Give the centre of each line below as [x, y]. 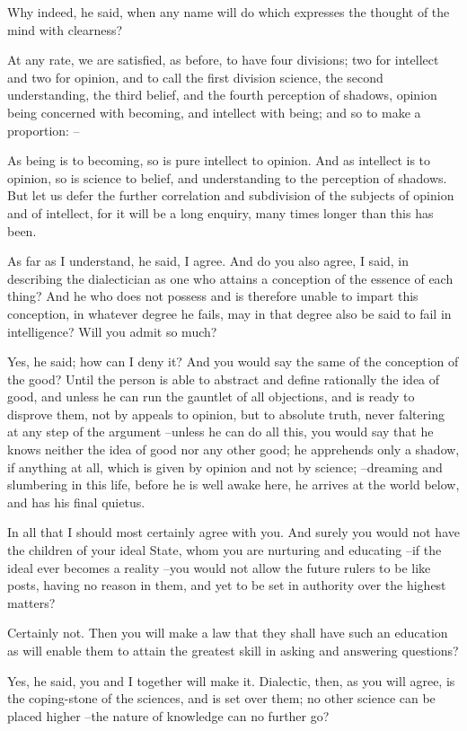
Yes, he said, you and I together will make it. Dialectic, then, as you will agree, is [231, 680]
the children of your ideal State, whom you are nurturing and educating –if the [225, 550]
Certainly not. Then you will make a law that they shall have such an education [228, 633]
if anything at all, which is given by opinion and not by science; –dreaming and [225, 467]
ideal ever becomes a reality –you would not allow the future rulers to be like [219, 567]
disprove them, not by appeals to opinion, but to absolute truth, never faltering [226, 414]
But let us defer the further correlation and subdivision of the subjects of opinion [231, 195]
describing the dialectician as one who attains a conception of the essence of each [230, 278]
